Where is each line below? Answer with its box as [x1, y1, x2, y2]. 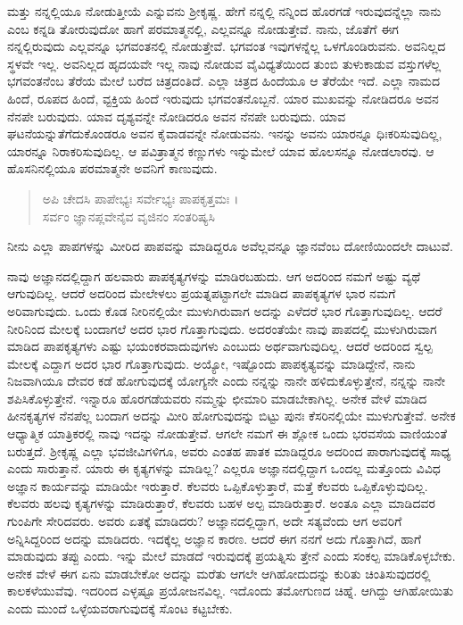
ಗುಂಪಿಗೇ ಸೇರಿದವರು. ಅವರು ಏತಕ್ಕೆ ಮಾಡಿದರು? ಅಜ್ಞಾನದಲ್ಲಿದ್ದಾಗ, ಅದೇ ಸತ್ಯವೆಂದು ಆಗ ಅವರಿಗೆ [7, 512, 402, 530]
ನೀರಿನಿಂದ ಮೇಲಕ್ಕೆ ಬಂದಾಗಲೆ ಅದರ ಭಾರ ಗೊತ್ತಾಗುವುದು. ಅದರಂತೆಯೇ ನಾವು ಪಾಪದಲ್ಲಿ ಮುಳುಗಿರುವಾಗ [7, 319, 437, 337]
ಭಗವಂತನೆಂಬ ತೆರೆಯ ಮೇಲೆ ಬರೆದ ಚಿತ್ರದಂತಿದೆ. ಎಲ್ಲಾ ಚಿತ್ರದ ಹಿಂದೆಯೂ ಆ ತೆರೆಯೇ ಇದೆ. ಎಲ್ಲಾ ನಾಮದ [7, 71, 440, 90]
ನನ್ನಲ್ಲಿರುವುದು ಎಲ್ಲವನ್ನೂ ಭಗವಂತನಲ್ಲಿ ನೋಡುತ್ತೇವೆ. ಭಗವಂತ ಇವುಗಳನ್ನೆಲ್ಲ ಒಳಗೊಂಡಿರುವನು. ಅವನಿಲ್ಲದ [7, 37, 446, 55]
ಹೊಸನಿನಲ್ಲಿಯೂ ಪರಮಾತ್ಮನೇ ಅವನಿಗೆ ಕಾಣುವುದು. [7, 159, 218, 178]
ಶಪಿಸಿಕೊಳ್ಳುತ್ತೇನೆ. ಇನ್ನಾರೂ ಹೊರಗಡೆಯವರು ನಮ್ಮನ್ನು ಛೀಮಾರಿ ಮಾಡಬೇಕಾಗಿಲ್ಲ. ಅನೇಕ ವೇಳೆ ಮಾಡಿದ [7, 388, 427, 407]
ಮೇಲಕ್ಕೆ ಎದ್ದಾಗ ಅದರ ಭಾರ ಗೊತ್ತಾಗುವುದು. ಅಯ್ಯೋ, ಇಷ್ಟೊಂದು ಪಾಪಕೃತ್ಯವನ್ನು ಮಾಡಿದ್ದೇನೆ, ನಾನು [7, 354, 416, 372]
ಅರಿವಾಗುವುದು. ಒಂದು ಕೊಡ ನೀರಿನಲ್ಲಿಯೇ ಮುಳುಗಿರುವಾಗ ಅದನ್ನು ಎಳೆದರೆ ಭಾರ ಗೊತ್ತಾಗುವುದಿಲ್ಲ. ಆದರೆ [7, 301, 442, 320]
